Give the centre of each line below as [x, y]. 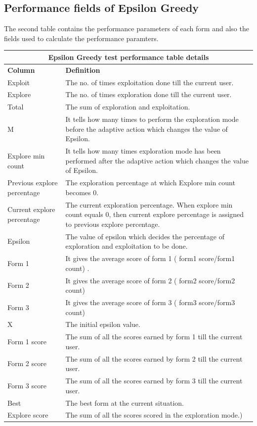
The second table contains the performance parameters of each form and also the [127, 28]
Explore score [28, 415]
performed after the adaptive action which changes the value [157, 160]
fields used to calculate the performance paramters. [81, 38]
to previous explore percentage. [113, 224]
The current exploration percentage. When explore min [149, 204]
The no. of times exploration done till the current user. [149, 94]
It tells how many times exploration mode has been [143, 151]
